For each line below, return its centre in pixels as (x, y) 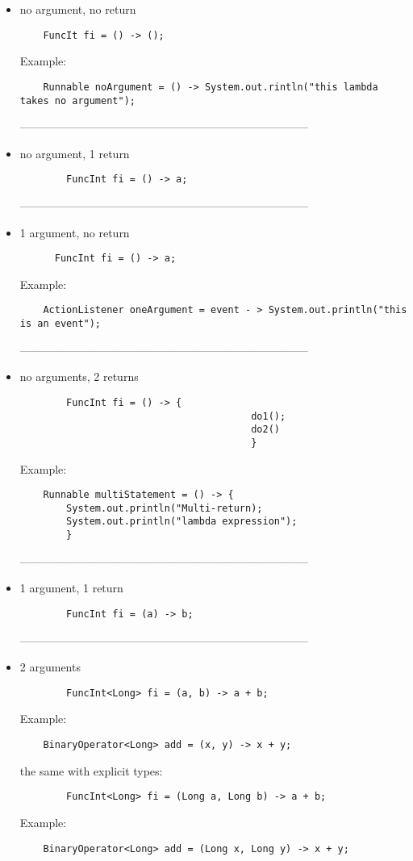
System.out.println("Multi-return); (165, 508)
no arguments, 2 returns (79, 376)
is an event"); (60, 324)
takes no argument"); (77, 100)
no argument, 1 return (75, 153)
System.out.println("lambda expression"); (182, 522)
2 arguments (50, 667)
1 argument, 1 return (71, 588)
